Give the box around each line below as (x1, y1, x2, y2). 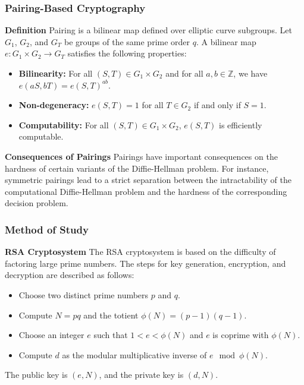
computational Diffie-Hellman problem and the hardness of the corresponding (5, 185, 287, 197)
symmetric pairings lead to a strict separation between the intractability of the (5, 173, 292, 186)
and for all (165, 67, 203, 79)
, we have (233, 67, 268, 79)
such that (93, 329, 128, 341)
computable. (18, 130, 64, 143)
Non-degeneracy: (18, 99, 89, 111)
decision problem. (5, 197, 68, 209)
